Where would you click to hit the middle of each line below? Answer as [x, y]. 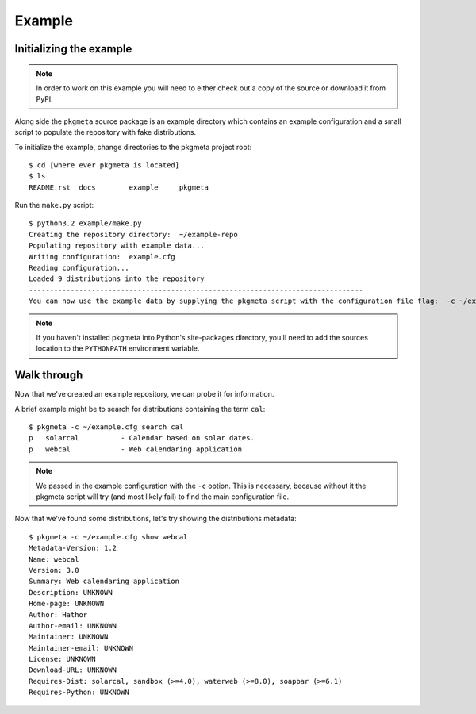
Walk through [49, 376]
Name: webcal [54, 559]
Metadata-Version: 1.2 [73, 548]
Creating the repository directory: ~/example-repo [133, 234]
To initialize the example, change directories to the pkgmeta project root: [133, 147]
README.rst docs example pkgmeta [119, 187]
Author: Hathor [58, 614]
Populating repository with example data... [117, 246]
